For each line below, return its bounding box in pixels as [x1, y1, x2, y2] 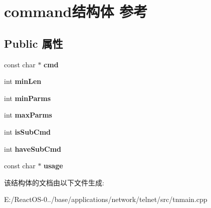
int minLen [4, 76, 42, 86]
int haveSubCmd [4, 143, 61, 154]
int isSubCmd [4, 126, 51, 137]
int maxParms [4, 110, 52, 120]
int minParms [4, 92, 51, 103]
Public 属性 [4, 35, 63, 51]
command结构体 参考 [4, 1, 148, 22]
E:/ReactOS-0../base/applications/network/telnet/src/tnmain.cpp [4, 194, 207, 204]
